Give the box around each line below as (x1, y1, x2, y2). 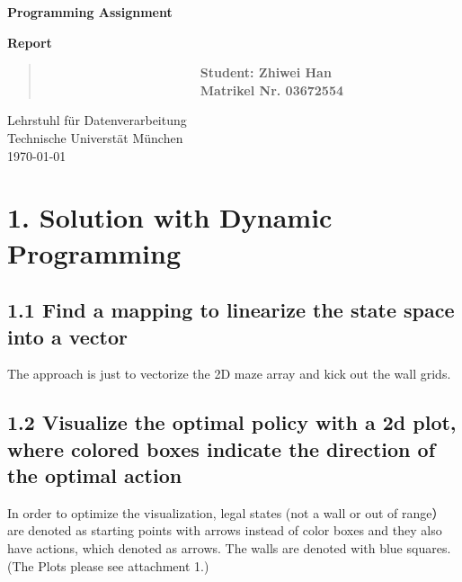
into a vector (7, 322, 129, 350)
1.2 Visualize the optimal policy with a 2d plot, (7, 408, 457, 436)
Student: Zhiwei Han (200, 63, 332, 82)
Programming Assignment (7, 3, 173, 21)
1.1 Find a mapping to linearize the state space (7, 296, 455, 324)
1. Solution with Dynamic (7, 199, 333, 236)
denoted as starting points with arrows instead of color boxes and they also (28, 521, 442, 540)
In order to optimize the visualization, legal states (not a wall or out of (7, 503, 398, 522)
